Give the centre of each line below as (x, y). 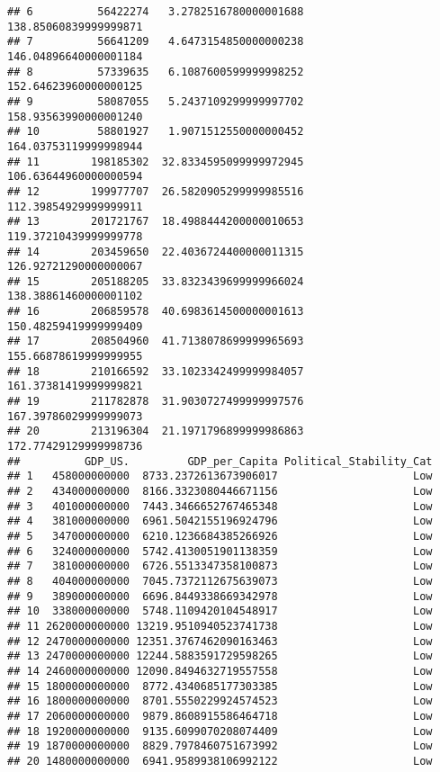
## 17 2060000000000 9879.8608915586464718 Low (220, 716)
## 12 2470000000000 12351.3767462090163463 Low (220, 641)
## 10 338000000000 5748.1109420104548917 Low (220, 611)
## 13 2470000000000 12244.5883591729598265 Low (220, 656)
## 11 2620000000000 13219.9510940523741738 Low (220, 626)
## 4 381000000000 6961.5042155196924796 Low (220, 521)
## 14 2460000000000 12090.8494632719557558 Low (220, 671)
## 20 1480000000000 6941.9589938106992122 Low (220, 761)
